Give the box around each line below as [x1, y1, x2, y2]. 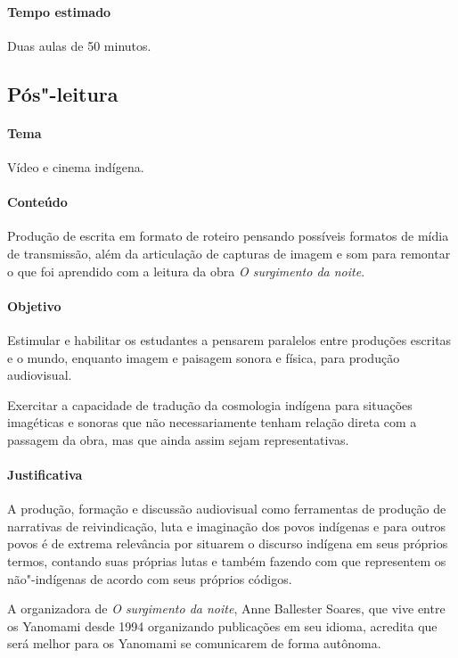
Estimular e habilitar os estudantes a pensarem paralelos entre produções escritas [7, 330, 452, 349]
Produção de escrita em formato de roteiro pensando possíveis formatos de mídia [7, 226, 449, 245]
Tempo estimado [7, 2, 111, 21]
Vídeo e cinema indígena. [7, 157, 144, 176]
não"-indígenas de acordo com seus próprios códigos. [7, 569, 292, 588]
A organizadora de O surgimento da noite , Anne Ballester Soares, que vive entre [7, 599, 446, 618]
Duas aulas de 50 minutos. [7, 36, 151, 54]
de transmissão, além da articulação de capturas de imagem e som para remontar [7, 243, 451, 262]
